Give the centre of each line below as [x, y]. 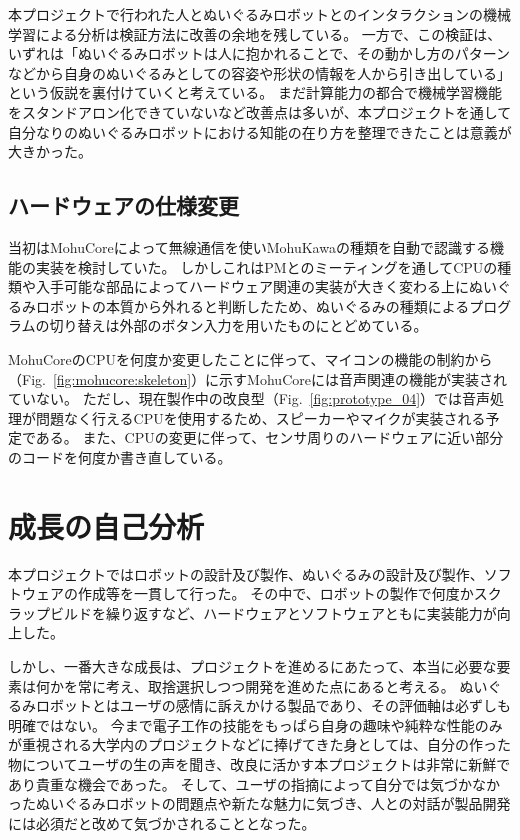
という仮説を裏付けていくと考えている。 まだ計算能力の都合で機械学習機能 [255, 92]
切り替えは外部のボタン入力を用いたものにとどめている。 [238, 325]
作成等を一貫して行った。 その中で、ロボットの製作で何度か [275, 593]
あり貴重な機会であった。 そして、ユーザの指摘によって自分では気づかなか [254, 783]
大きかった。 [50, 151]
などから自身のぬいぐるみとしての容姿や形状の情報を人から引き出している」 [259, 72]
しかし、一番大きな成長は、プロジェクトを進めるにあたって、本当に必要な [252, 665]
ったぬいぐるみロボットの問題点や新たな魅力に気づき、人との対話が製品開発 [259, 803]
